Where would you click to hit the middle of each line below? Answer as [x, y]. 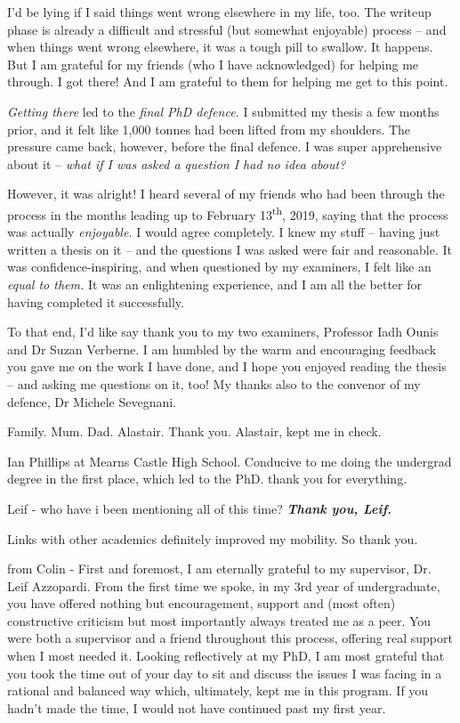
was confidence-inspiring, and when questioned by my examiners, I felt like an [219, 267]
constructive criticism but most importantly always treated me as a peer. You [219, 620]
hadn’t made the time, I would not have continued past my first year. [197, 707]
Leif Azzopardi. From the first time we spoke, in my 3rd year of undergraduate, [224, 585]
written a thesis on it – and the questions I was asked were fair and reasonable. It [230, 249]
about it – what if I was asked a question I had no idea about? [177, 163]
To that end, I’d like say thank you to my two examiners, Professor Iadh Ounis [223, 332]
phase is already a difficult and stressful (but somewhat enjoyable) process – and [227, 29]
